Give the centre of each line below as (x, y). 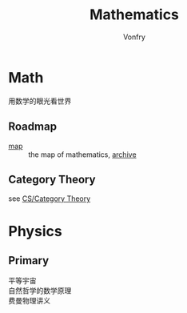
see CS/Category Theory (50, 199)
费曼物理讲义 (29, 301)
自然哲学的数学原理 (40, 291)
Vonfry (134, 37)
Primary (29, 261)
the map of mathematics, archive (83, 154)
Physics (35, 231)
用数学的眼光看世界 (40, 101)
